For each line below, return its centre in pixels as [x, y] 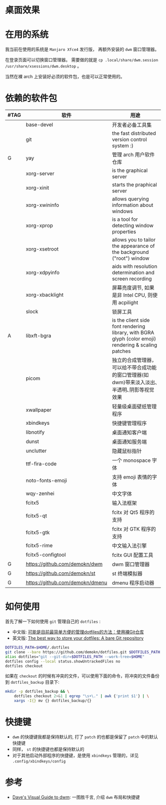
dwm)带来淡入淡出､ [135, 383]
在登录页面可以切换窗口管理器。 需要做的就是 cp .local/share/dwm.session [82, 60]
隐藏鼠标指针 [127, 451]
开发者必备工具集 [132, 125]
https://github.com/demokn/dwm [64, 564]
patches [121, 351]
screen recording [132, 279]
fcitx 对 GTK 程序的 [134, 529]
